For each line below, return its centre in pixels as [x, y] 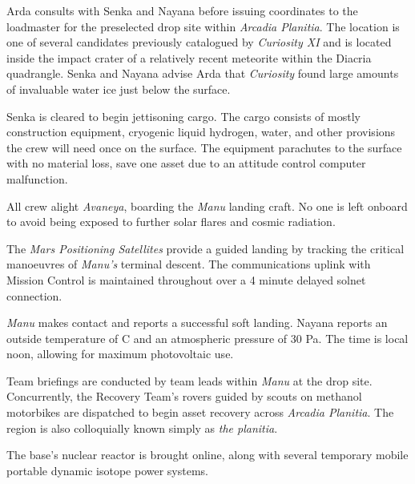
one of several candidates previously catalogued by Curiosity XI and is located [199, 42]
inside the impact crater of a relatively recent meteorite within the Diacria [189, 57]
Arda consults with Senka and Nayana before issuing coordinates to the [182, 10]
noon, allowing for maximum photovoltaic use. [120, 354]
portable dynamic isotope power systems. [107, 470]
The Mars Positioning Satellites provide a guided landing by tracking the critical [205, 248]
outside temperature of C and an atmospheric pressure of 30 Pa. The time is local [207, 338]
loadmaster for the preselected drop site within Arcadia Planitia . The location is [203, 26]
